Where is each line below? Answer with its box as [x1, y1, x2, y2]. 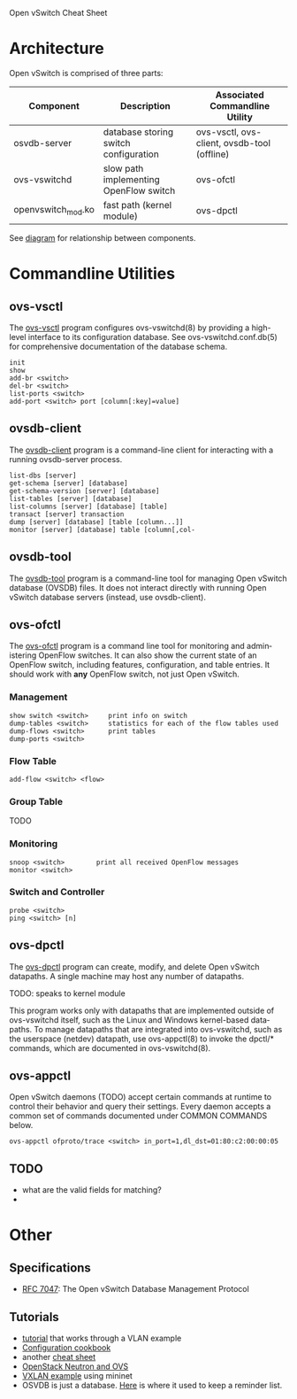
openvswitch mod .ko [13, 204, 95, 218]
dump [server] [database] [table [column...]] [9, 517, 184, 526]
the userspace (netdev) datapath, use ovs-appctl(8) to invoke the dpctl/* [9, 1033, 275, 1044]
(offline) [195, 148, 230, 160]
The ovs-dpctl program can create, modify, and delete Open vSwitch [9, 961, 260, 972]
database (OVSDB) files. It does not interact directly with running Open [9, 582, 267, 592]
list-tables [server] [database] [9, 494, 133, 503]
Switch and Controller [9, 885, 105, 898]
